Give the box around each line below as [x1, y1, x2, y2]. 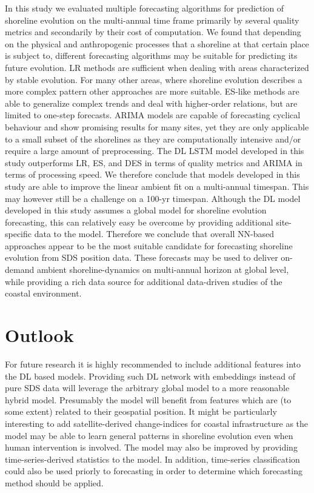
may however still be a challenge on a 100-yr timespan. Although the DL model [5, 192, 301, 204]
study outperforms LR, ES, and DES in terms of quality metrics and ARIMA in [5, 156, 302, 169]
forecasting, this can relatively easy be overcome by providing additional [5, 215, 273, 228]
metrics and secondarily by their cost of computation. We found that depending [5, 25, 301, 38]
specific [5, 227, 32, 240]
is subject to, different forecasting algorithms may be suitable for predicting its [5, 49, 298, 62]
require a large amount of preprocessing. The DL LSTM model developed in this [5, 144, 304, 157]
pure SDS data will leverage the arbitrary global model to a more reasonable [5, 381, 290, 394]
